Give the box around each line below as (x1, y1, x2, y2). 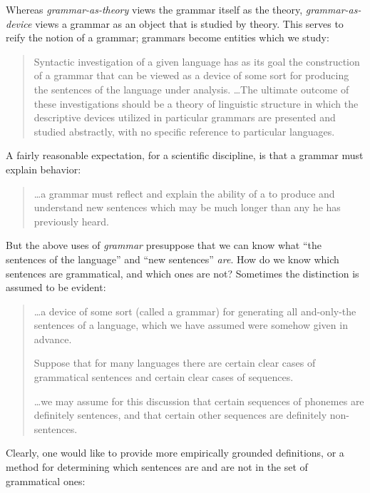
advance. (34, 331, 72, 346)
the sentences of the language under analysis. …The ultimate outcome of (34, 81, 349, 96)
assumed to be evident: (6, 280, 106, 295)
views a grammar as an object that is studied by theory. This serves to (35, 16, 344, 31)
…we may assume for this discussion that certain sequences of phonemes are (34, 393, 364, 408)
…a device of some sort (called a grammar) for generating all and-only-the (34, 303, 356, 318)
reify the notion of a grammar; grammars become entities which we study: (6, 30, 329, 45)
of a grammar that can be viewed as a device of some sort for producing (34, 68, 349, 83)
